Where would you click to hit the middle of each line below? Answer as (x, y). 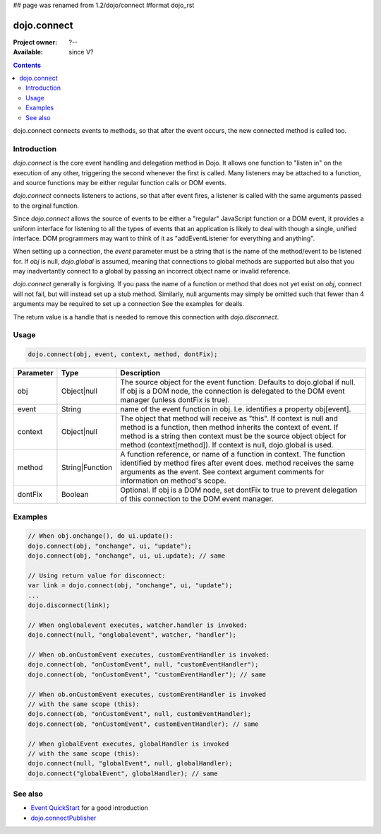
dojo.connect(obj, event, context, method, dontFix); (123, 354)
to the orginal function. (46, 206)
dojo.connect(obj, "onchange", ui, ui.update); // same (127, 556)
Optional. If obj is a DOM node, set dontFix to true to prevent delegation (239, 490)
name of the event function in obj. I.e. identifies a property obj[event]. (236, 409)
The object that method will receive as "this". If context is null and (229, 418)
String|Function (87, 468)
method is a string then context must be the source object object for (234, 436)
